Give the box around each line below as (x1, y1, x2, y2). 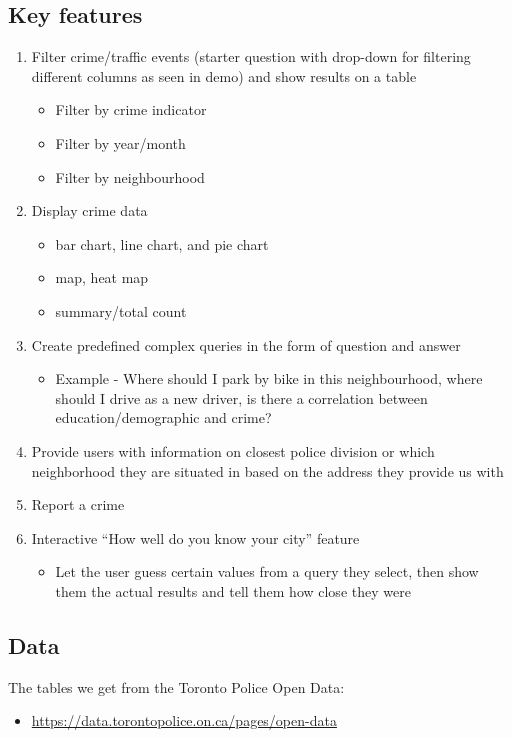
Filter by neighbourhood (55, 166, 205, 187)
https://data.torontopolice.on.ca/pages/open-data (31, 710, 337, 731)
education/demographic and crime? (55, 407, 272, 428)
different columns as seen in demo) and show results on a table (31, 65, 417, 86)
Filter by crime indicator (55, 99, 207, 120)
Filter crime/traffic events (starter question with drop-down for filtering (31, 46, 471, 67)
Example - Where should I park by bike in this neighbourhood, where (55, 368, 483, 389)
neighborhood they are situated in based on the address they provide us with (31, 460, 504, 481)
